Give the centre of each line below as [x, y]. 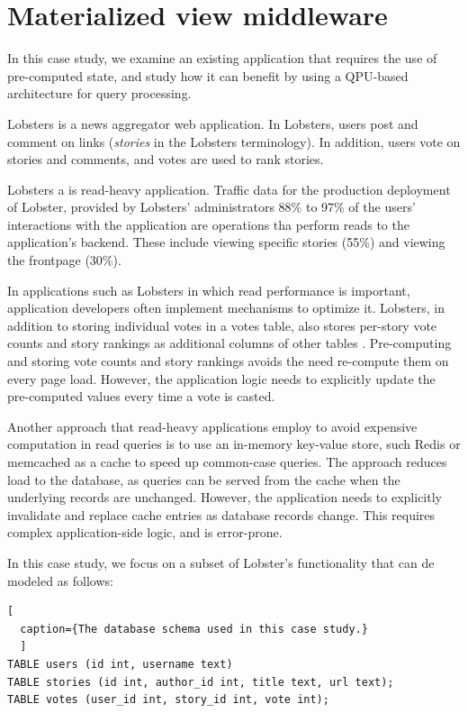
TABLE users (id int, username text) [120, 664]
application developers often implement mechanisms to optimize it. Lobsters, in [226, 308]
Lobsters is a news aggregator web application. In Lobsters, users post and [213, 123]
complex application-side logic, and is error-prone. [145, 532]
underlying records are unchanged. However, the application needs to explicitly [225, 497]
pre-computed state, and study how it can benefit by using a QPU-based [208, 75]
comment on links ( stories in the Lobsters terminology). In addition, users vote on [234, 141]
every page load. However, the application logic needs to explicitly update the [221, 378]
